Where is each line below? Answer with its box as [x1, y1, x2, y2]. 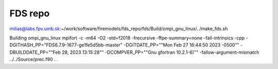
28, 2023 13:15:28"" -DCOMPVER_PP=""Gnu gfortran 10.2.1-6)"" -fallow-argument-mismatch [62, 49, 259, 55]
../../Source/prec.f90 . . [9, 56, 59, 62]
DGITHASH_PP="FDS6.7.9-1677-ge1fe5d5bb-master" [9, 42, 123, 48]
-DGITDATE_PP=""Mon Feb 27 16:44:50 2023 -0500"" [124, 42, 239, 48]
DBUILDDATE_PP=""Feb [9, 49, 61, 55]
